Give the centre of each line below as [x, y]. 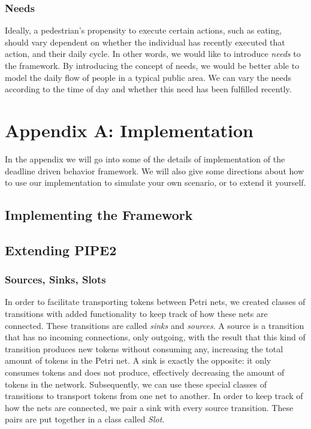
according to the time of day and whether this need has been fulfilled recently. [148, 89]
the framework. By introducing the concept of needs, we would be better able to [152, 65]
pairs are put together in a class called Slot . [85, 419]
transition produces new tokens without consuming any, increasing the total [144, 348]
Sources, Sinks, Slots [55, 280]
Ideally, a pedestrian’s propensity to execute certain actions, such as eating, [144, 30]
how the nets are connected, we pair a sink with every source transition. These [149, 407]
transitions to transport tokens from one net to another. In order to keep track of [154, 396]
